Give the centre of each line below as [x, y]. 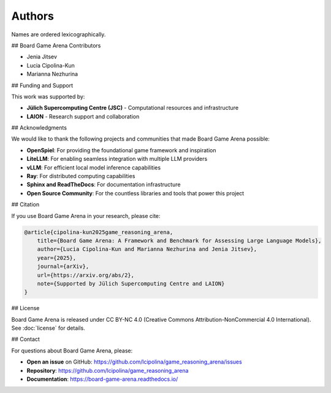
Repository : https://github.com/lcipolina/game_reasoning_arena [108, 370]
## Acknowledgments [39, 128]
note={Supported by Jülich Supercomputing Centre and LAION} [131, 283]
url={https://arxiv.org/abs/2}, [86, 275]
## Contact [25, 339]
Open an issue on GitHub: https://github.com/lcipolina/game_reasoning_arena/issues [134, 362]
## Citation [25, 204]
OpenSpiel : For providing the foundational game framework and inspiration [121, 150]
